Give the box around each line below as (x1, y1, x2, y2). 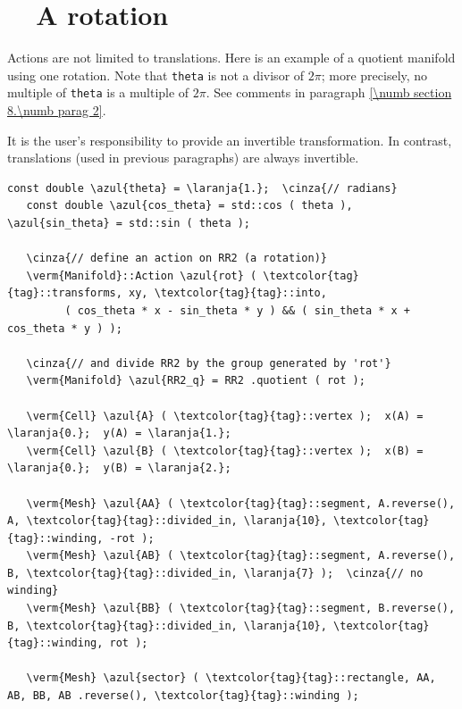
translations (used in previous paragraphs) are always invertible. (7, 148, 359, 167)
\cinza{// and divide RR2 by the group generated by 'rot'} (26, 356, 391, 370)
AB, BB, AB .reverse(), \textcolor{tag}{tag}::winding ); (7, 689, 359, 703)
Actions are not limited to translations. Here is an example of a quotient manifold (7, 48, 456, 67)
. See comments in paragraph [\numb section (206, 83, 452, 102)
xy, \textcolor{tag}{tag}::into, (129, 287, 327, 300)
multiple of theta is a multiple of (7, 83, 189, 102)
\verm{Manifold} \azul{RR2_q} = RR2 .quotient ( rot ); (26, 374, 365, 388)
